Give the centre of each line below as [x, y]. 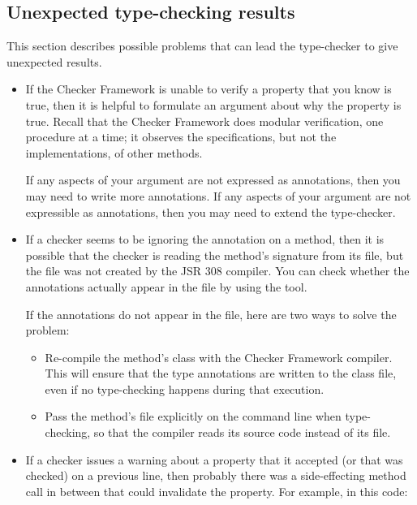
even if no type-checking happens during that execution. [185, 388]
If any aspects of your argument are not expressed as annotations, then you [213, 180]
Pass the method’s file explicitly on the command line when [193, 416]
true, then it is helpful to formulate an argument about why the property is [213, 104]
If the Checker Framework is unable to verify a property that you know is [208, 89]
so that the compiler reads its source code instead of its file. [242, 432]
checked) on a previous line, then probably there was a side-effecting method [216, 475]
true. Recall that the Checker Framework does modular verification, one [204, 121]
